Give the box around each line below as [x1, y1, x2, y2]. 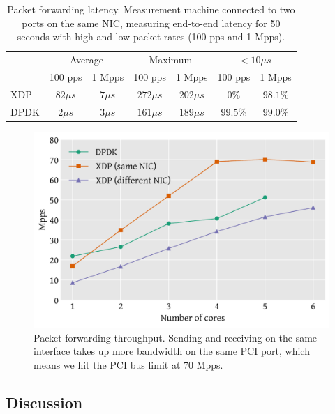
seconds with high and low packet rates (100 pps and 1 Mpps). [17, 29, 285, 44]
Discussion [6, 391, 83, 413]
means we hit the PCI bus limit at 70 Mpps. [33, 358, 223, 371]
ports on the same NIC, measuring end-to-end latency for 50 [22, 15, 281, 30]
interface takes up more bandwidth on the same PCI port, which [33, 344, 310, 358]
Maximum [149, 52, 193, 67]
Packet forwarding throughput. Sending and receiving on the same [33, 330, 318, 344]
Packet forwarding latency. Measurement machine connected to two [7, 2, 295, 16]
